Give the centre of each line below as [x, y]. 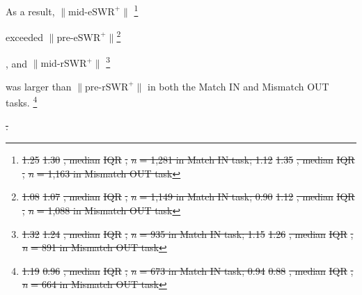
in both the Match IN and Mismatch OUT [238, 86]
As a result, [30, 11]
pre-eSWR [79, 38]
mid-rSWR [64, 64]
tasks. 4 [22, 101]
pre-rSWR [107, 87]
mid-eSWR [92, 12]
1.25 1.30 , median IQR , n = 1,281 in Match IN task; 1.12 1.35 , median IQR [188, 160]
